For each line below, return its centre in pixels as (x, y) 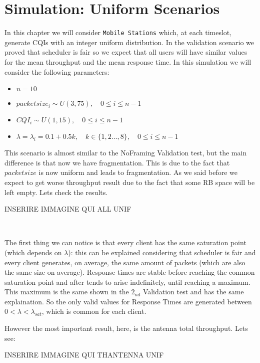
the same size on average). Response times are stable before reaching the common (130, 272)
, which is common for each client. (94, 311)
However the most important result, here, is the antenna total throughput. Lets (126, 328)
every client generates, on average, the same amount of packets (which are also (125, 262)
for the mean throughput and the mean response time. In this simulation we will (128, 61)
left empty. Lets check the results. (56, 192)
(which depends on (33, 252)
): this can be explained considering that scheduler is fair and (162, 252)
